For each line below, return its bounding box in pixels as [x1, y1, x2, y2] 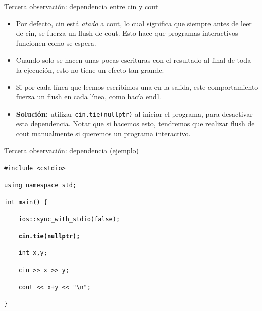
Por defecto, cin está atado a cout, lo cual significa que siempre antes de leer [16, 18, 252, 28]
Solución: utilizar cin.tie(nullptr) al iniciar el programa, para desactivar [16, 108, 253, 119]
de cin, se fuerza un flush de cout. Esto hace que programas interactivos [16, 28, 238, 38]
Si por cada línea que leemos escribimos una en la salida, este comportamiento [16, 81, 258, 92]
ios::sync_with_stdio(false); [18, 216, 120, 223]
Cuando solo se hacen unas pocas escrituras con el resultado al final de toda [16, 55, 251, 65]
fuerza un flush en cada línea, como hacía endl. [16, 91, 161, 102]
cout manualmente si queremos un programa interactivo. [16, 128, 191, 138]
